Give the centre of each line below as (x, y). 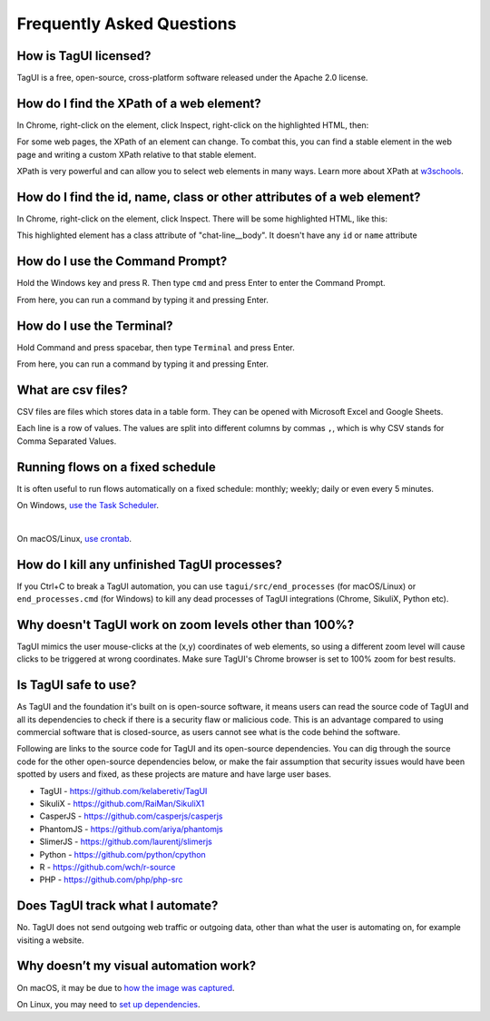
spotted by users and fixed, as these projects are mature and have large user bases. (174, 774)
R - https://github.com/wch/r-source (108, 867)
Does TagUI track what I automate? (118, 906)
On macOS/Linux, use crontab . (74, 538)
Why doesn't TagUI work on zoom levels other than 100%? (186, 625)
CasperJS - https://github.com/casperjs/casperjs (131, 816)
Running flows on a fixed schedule (117, 467)
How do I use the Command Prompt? (122, 262)
